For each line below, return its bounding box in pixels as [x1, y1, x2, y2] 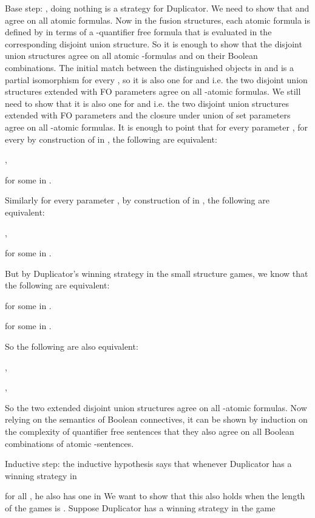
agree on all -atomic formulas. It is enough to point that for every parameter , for [5, 120, 308, 133]
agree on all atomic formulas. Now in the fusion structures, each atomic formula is [5, 13, 310, 26]
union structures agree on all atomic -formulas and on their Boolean [5, 49, 258, 62]
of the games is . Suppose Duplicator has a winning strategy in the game [5, 502, 276, 514]
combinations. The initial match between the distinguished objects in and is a [5, 61, 294, 73]
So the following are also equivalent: [5, 340, 138, 353]
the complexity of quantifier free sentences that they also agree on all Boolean [5, 425, 294, 438]
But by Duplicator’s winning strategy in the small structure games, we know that [5, 267, 308, 279]
